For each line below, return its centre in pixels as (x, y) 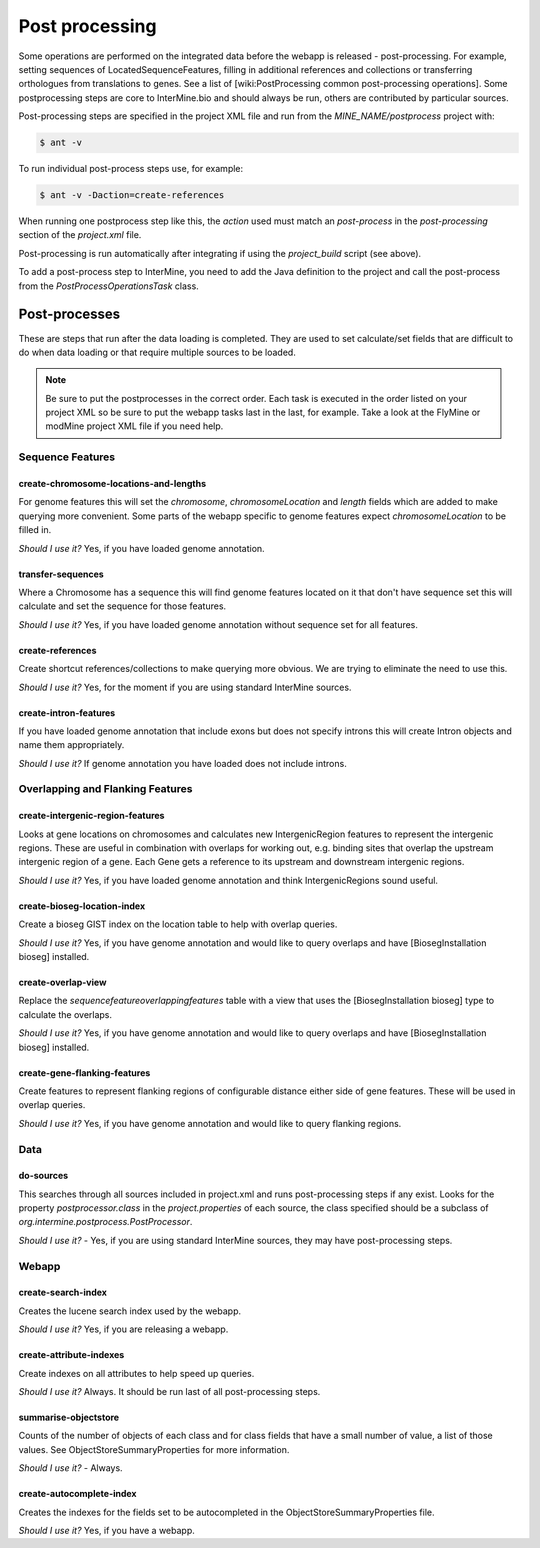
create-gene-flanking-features (84, 1072)
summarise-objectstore (69, 1417)
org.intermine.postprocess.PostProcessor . (105, 1222)
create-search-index (62, 1292)
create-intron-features (67, 712)
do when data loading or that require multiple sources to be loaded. (157, 352)
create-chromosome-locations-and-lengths (112, 484)
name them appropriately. (71, 745)
